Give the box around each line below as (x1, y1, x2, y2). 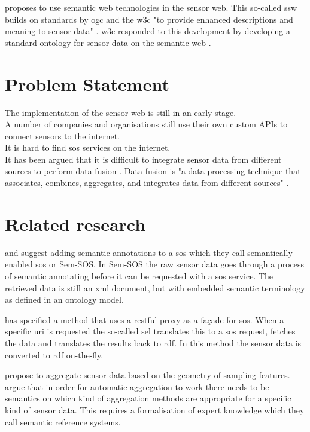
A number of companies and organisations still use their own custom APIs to (5, 118, 288, 130)
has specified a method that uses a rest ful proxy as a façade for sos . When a (5, 313, 284, 325)
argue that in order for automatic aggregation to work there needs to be (5, 380, 269, 393)
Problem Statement (5, 71, 169, 96)
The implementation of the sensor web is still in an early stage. (5, 106, 236, 118)
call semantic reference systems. (5, 415, 121, 428)
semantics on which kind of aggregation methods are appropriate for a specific (5, 392, 291, 404)
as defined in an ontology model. (5, 293, 124, 306)
